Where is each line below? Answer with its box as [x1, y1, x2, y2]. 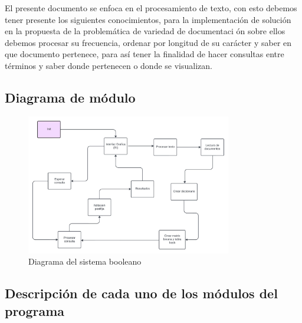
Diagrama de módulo [5, 88, 136, 106]
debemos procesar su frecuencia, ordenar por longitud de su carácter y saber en [5, 36, 292, 48]
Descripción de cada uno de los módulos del [5, 284, 278, 302]
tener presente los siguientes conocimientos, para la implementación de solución [5, 13, 291, 25]
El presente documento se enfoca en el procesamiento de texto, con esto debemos [5, 2, 297, 14]
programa [5, 301, 65, 319]
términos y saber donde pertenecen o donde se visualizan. [5, 59, 212, 71]
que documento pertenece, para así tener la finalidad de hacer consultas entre [5, 48, 284, 60]
